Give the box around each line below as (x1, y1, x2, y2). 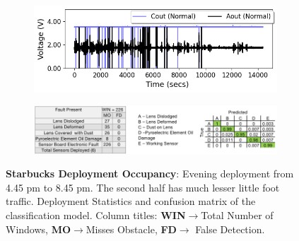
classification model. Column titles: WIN (6, 208, 186, 222)
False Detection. (195, 221, 265, 236)
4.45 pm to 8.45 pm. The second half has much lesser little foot (6, 180, 280, 194)
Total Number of (201, 208, 274, 222)
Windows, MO (6, 221, 71, 236)
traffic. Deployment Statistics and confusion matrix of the (6, 194, 256, 208)
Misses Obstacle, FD (86, 221, 177, 236)
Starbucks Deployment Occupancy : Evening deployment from (6, 166, 294, 181)
